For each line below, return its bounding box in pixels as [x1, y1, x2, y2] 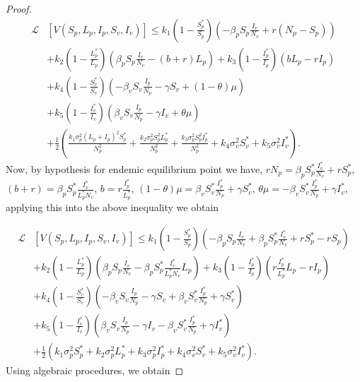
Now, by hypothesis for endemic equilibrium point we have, [6, 162, 263, 177]
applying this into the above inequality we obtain [6, 200, 219, 215]
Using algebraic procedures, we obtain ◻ [6, 363, 184, 378]
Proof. [6, 1, 32, 16]
